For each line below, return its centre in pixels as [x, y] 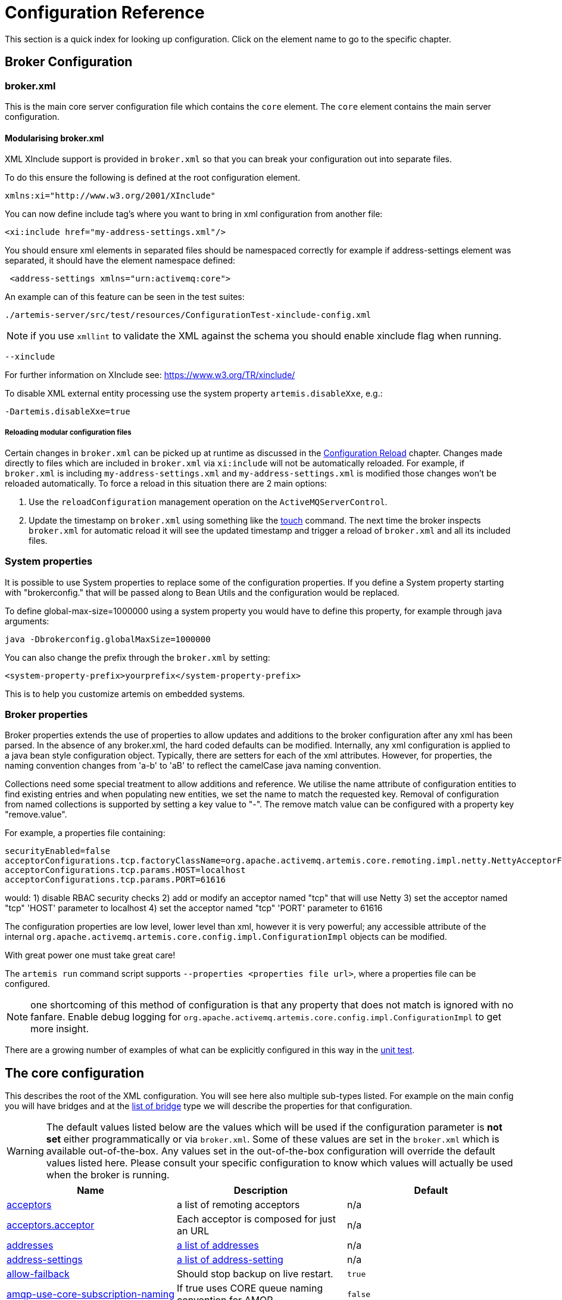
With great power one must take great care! [90, 955]
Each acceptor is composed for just [256, 1219]
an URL [193, 1231]
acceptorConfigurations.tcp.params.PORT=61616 [115, 880]
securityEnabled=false [58, 851]
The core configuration [74, 1073]
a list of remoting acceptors [238, 1205]
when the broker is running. [108, 1175]
